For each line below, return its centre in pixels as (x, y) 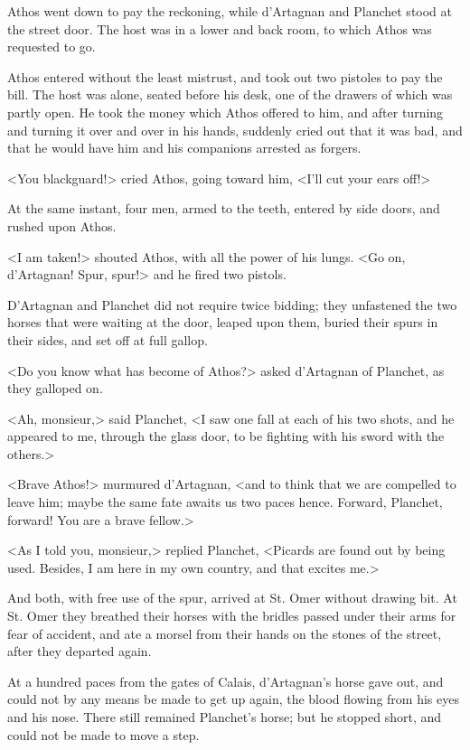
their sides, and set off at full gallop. (108, 339)
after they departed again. (80, 651)
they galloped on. (55, 388)
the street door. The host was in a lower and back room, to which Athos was (220, 28)
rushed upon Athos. (62, 225)
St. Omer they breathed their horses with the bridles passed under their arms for (232, 616)
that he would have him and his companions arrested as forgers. (184, 148)
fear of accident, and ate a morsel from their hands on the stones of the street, (225, 633)
